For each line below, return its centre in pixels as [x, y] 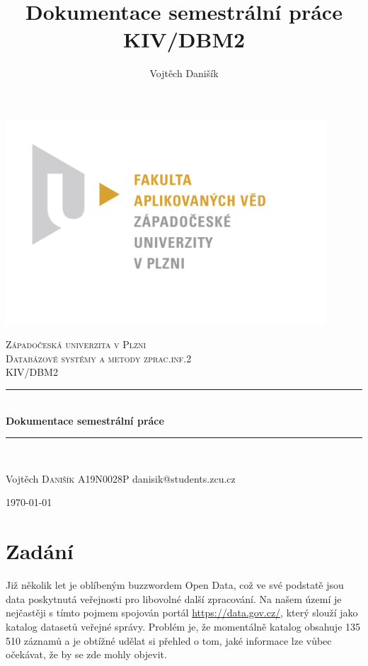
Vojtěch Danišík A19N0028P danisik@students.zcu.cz [121, 478]
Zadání [40, 551]
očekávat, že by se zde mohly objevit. [86, 654]
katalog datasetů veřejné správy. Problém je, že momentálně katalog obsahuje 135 [183, 626]
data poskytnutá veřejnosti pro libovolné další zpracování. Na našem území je [174, 598]
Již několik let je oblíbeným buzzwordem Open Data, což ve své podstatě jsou [175, 585]
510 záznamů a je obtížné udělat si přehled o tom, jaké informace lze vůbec [169, 640]
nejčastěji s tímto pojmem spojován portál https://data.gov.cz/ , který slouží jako [182, 613]
